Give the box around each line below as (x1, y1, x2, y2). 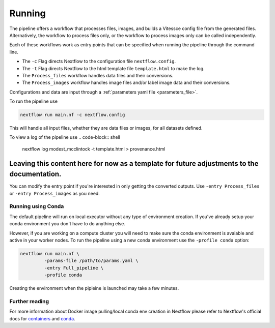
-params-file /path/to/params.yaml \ (44, 258, 139, 264)
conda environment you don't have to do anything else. (9, 221, 126, 227)
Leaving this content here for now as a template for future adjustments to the (9, 159, 259, 168)
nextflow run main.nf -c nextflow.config (20, 112, 125, 118)
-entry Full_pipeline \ (44, 265, 104, 271)
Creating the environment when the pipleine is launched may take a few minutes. (9, 285, 179, 291)
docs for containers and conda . (9, 315, 76, 321)
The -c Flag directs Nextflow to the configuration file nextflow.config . (22, 58, 176, 65)
